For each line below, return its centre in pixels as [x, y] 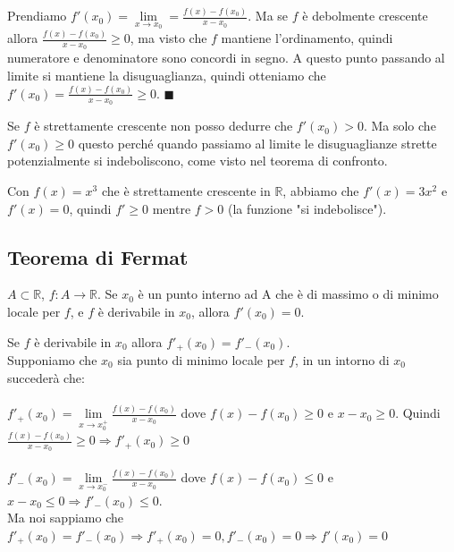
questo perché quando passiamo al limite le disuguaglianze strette [257, 143]
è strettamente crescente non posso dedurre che [164, 126]
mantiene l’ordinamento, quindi [307, 38]
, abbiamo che [321, 191]
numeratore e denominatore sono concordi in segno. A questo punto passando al [226, 58]
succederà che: [46, 377]
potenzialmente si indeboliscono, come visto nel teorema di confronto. [198, 161]
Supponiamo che [52, 360]
